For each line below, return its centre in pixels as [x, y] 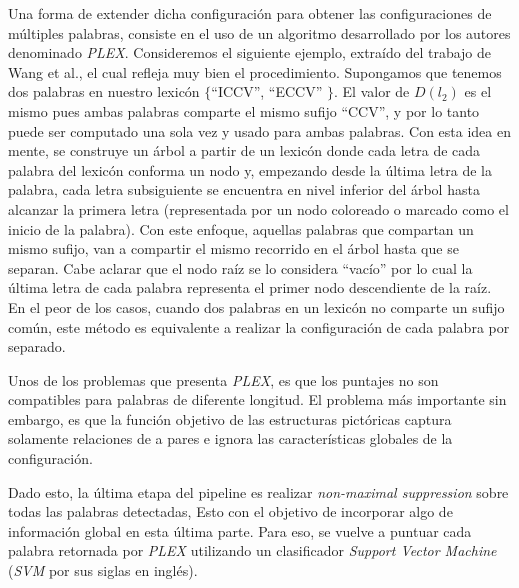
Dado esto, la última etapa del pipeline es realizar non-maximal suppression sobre [258, 491]
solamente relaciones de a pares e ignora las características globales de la [230, 438]
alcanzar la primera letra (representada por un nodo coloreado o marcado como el [258, 208]
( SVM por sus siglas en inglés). [103, 570]
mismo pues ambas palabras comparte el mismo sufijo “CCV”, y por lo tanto [244, 110]
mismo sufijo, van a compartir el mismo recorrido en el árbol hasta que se [233, 248]
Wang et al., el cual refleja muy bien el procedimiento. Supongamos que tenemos [255, 71]
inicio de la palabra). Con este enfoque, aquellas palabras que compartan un [241, 228]
